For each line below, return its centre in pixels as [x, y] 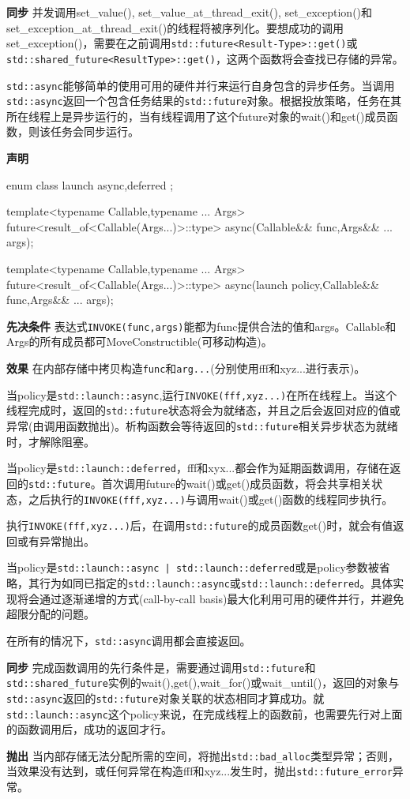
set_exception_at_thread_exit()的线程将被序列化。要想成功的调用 [175, 27]
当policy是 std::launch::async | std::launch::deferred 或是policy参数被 [193, 567]
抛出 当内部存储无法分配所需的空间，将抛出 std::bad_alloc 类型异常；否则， [203, 755]
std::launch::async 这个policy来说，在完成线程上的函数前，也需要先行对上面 [205, 713]
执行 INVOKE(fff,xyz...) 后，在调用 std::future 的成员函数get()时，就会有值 [200, 525]
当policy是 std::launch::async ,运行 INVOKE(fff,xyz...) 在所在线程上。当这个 [202, 394]
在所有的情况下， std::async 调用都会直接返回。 [129, 640]
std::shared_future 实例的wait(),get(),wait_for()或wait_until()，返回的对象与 [203, 683]
